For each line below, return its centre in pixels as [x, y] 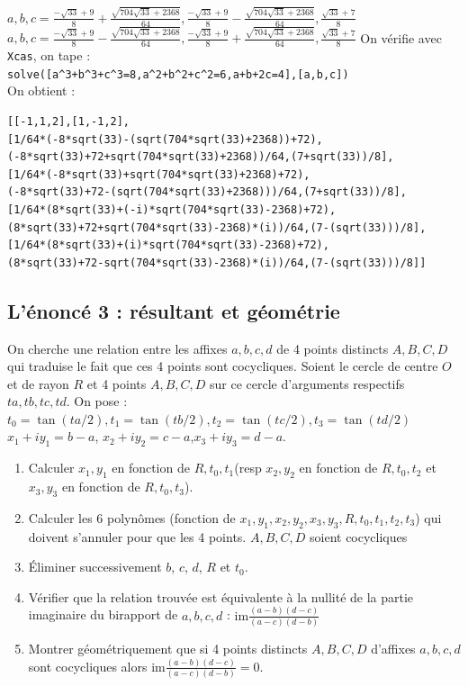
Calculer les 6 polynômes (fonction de [132, 517]
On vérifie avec [401, 37]
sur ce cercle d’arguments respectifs [307, 383]
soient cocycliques [359, 536]
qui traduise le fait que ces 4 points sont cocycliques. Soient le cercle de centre [223, 366]
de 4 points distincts [333, 348]
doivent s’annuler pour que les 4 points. [137, 536]
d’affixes [393, 649]
